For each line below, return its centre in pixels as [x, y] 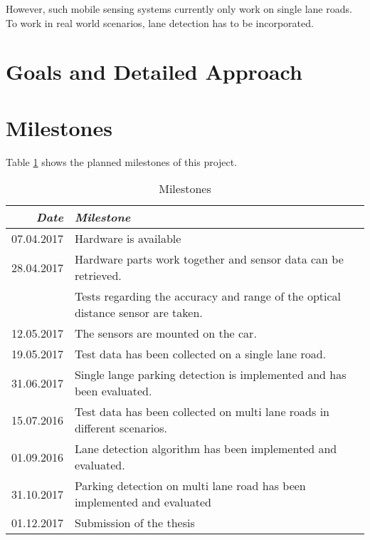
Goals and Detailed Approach [154, 72]
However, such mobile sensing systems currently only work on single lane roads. [179, 9]
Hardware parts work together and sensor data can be [209, 259]
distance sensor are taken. [138, 313]
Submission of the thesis [134, 523]
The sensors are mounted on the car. [165, 333]
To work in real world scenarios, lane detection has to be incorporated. [160, 22]
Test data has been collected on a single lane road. [200, 354]
